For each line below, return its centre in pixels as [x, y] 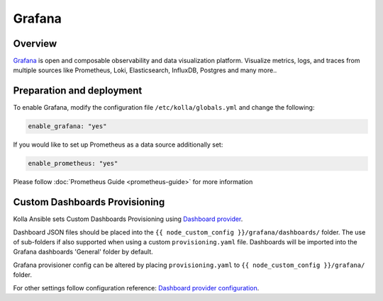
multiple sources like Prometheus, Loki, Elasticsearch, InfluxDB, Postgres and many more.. [145, 70]
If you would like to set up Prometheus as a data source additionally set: [118, 144]
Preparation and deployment [78, 91]
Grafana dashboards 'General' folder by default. [83, 252]
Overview [35, 44]
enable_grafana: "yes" [67, 126]
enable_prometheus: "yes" [73, 164]
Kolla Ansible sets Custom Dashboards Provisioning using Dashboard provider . [128, 219]
